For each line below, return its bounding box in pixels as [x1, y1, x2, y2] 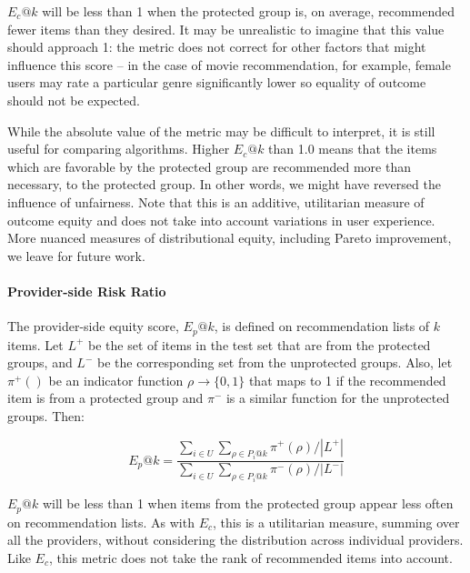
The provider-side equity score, [7, 317, 179, 336]
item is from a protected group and [7, 388, 204, 407]
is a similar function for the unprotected [225, 388, 450, 407]
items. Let [7, 335, 64, 354]
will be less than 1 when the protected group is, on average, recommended [42, 2, 455, 20]
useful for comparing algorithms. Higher [7, 139, 230, 158]
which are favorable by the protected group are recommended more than [7, 156, 411, 176]
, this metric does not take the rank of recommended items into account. [48, 548, 453, 567]
